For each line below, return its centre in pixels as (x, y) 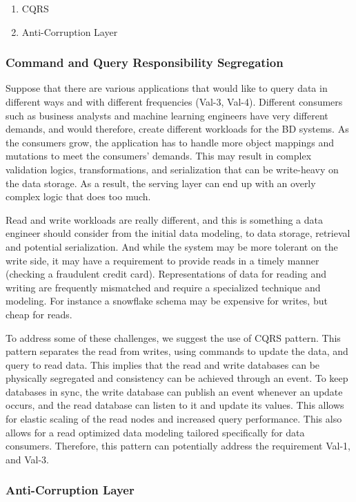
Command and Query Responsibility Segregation (145, 62)
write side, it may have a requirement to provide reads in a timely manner (162, 260)
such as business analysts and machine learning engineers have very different (167, 115)
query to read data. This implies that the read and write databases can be (163, 364)
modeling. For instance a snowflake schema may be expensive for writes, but (167, 301)
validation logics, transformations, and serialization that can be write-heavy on (172, 169)
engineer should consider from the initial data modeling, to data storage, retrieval (178, 233)
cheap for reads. (39, 314)
